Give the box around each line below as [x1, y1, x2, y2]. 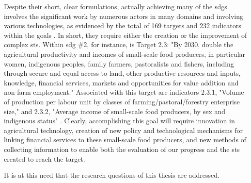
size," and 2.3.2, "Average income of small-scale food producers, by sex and [4, 106, 226, 116]
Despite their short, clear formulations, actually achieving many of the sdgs [4, 1, 227, 11]
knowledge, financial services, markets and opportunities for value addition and [4, 77, 239, 87]
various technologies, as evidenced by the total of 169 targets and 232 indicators [4, 20, 241, 31]
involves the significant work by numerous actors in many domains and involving [4, 11, 244, 21]
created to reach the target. [4, 153, 85, 164]
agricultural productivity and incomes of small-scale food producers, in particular [4, 49, 246, 59]
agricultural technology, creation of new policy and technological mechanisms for [4, 125, 243, 135]
